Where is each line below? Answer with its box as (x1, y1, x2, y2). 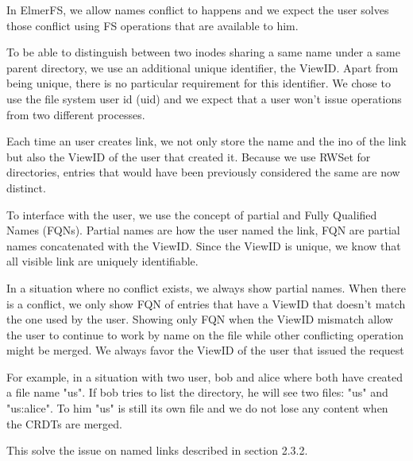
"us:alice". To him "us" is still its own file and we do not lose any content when (6, 400, 388, 416)
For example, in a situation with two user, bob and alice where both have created (6, 368, 403, 385)
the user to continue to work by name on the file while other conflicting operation (6, 326, 403, 343)
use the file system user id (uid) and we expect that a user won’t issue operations (6, 90, 402, 107)
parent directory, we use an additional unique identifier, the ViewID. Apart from (6, 59, 399, 76)
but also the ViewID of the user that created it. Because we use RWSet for (6, 148, 371, 165)
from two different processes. (6, 106, 145, 122)
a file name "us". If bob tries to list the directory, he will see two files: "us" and (6, 384, 388, 401)
